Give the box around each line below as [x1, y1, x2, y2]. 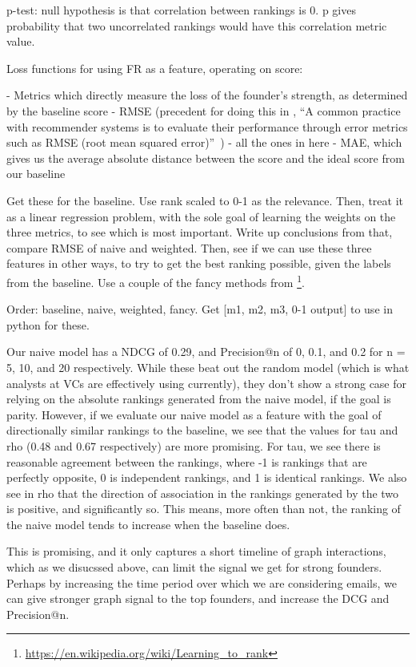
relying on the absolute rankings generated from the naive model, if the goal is [6, 390, 391, 407]
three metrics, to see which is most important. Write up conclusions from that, [6, 224, 393, 241]
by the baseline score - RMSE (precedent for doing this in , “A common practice [6, 102, 401, 119]
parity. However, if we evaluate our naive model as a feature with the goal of [6, 406, 382, 422]
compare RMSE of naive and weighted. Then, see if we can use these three [6, 239, 372, 256]
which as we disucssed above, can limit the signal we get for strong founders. [6, 559, 382, 576]
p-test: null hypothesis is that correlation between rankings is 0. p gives [6, 2, 356, 18]
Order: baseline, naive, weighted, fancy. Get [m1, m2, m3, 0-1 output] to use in [6, 301, 393, 317]
